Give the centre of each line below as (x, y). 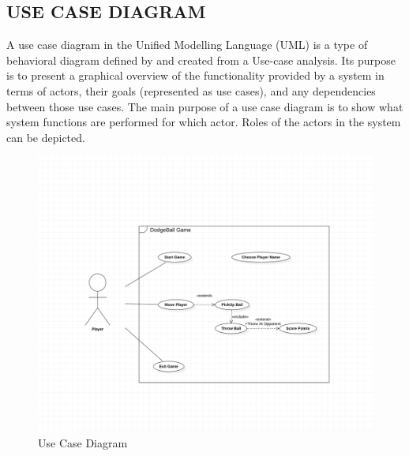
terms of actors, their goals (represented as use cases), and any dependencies (191, 90)
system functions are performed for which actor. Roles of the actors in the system (204, 122)
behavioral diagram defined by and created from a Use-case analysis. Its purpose (201, 60)
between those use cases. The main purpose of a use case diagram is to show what (205, 106)
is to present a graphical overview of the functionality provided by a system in (195, 75)
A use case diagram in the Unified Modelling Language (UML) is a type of (187, 45)
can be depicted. (46, 137)
